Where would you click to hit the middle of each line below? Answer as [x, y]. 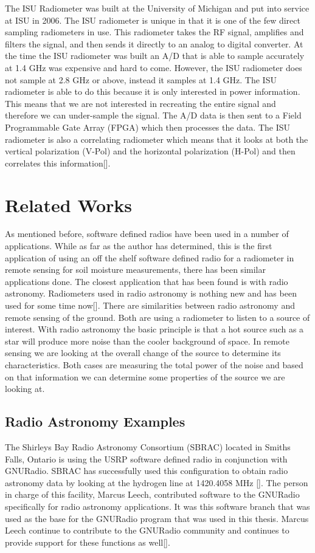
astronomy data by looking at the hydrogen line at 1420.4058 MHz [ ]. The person [157, 482]
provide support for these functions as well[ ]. [88, 542]
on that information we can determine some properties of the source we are [145, 376]
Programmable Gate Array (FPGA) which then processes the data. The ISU [148, 127]
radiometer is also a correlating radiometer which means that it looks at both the [157, 139]
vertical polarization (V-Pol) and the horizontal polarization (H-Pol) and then [150, 151]
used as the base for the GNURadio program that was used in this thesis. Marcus [157, 518]
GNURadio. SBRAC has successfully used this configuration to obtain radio [147, 471]
